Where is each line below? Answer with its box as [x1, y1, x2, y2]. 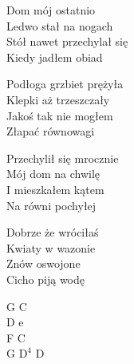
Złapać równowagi [6, 123, 95, 140]
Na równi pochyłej [6, 196, 97, 213]
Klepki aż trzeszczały [6, 91, 110, 107]
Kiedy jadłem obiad [6, 48, 103, 65]
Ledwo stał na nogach [6, 17, 113, 34]
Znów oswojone [6, 255, 81, 272]
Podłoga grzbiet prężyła [6, 75, 124, 92]
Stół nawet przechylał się [6, 33, 128, 50]
